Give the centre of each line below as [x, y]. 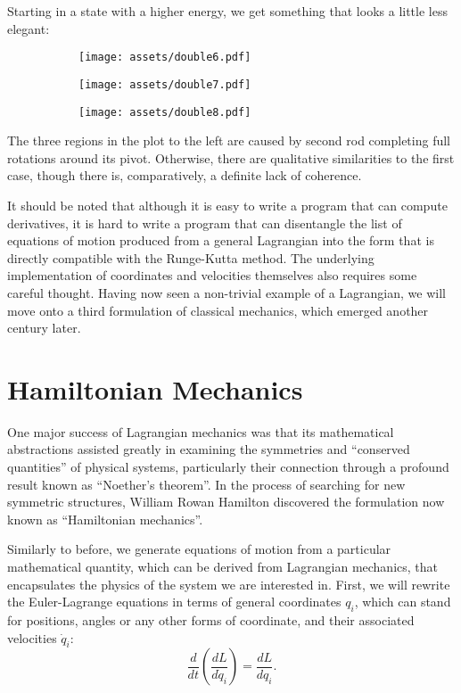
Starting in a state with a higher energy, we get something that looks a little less [227, 11]
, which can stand [403, 602]
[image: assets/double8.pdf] [165, 112]
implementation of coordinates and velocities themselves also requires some [212, 275]
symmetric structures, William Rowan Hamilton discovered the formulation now [226, 502]
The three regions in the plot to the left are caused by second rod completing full [229, 140]
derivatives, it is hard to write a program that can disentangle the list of [205, 223]
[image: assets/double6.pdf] [165, 58]
